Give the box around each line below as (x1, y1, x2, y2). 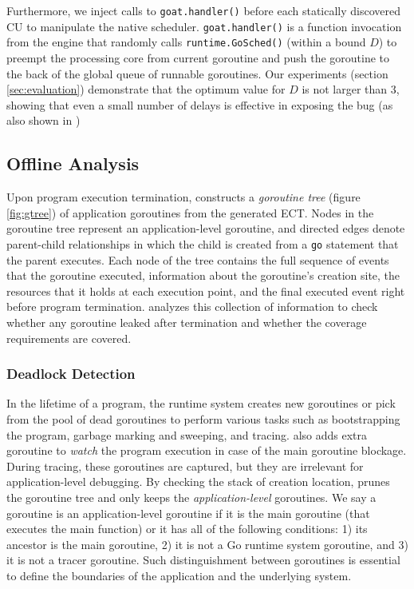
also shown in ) (6, 112, 81, 129)
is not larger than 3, (302, 81, 400, 98)
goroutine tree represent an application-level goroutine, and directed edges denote (6, 220, 405, 237)
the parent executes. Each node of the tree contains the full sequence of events (6, 251, 389, 268)
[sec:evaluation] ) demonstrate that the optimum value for (6, 81, 286, 98)
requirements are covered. (6, 329, 132, 346)
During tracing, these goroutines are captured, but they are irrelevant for (6, 457, 364, 474)
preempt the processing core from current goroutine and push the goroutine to (6, 49, 390, 66)
